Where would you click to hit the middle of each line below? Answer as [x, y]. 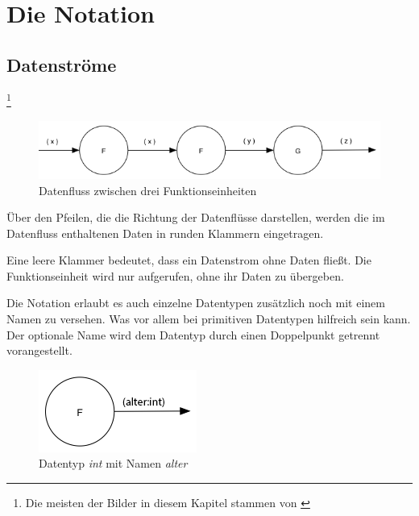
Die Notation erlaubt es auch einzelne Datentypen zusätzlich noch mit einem [196, 303]
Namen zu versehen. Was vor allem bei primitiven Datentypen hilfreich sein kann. [209, 319]
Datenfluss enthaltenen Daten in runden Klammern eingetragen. [165, 233]
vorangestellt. [39, 350]
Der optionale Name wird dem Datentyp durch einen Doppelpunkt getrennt [193, 334]
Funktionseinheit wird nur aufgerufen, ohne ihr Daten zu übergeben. [175, 275]
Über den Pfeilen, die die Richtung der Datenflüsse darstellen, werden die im [196, 217]
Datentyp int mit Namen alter [113, 463]
